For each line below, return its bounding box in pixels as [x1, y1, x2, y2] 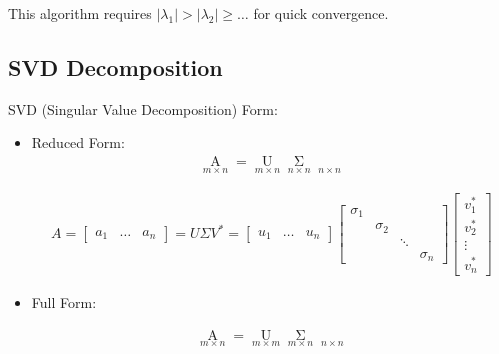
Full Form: [31, 291, 97, 312]
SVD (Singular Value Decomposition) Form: [8, 98, 278, 119]
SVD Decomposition [8, 51, 223, 82]
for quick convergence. [253, 3, 389, 23]
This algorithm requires [8, 3, 152, 23]
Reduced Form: [31, 132, 125, 153]
